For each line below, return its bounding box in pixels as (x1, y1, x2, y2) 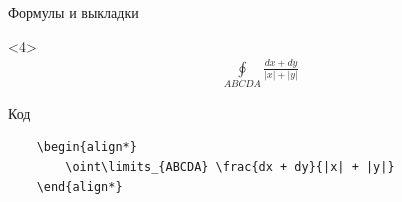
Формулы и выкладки (8, 2, 139, 22)
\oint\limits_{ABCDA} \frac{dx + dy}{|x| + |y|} (65, 160, 395, 175)
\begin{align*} (36, 140, 137, 155)
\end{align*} (36, 179, 123, 194)
